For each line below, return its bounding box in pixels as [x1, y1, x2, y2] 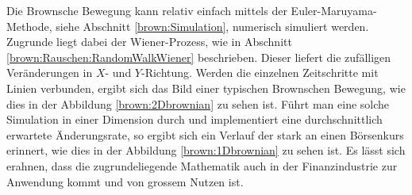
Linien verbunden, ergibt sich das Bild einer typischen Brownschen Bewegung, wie [6, 79, 406, 96]
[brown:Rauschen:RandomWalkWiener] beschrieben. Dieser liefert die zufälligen [6, 48, 391, 65]
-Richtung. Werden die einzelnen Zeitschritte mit [141, 64, 379, 81]
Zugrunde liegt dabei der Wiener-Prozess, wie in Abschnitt [6, 33, 292, 50]
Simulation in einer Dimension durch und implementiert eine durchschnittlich [6, 111, 383, 128]
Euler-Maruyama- [291, 2, 377, 18]
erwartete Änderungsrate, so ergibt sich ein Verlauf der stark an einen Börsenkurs [6, 126, 404, 143]
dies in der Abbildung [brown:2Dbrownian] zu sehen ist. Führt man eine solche [6, 95, 390, 112]
